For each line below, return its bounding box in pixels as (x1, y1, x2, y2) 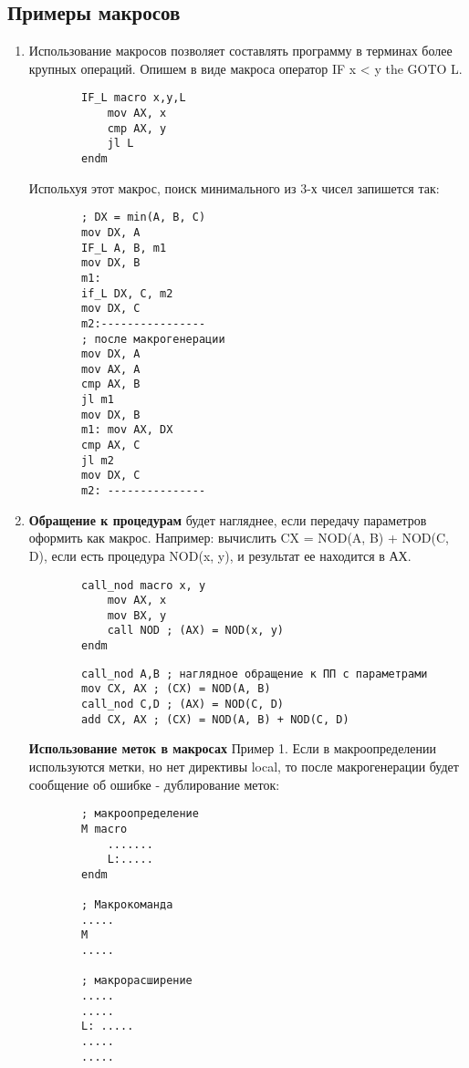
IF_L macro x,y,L (81, 91, 186, 105)
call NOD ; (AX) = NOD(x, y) (107, 624, 284, 638)
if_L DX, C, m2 (81, 286, 173, 300)
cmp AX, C (81, 439, 141, 452)
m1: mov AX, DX (81, 423, 173, 437)
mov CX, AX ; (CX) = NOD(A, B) (81, 682, 271, 696)
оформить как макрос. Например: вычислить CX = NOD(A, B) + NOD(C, (28, 528, 450, 547)
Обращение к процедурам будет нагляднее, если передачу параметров (28, 510, 427, 529)
